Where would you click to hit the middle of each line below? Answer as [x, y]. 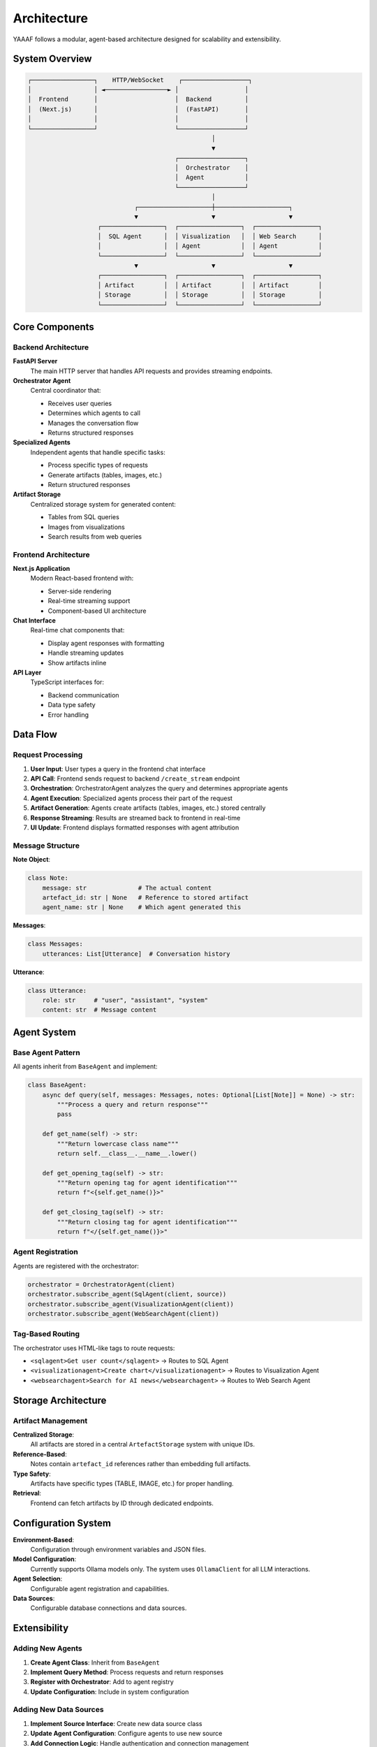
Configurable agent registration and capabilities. [100, 1588]
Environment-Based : [44, 1539]
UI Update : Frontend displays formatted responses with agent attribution [135, 827]
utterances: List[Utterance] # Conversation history [136, 954]
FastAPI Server [35, 361]
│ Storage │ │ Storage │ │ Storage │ [210, 295]
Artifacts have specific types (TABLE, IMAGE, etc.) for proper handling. [132, 1483]
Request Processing [48, 755]
